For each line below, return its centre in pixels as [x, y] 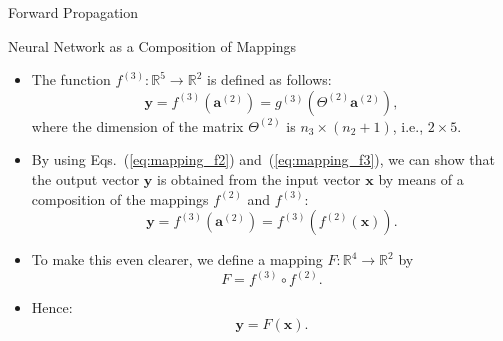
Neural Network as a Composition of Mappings [152, 45]
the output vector [85, 178]
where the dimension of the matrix [137, 125]
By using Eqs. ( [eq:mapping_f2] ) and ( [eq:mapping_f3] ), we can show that [263, 159]
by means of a [421, 178]
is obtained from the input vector [259, 178]
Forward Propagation [73, 12]
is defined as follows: [269, 79]
